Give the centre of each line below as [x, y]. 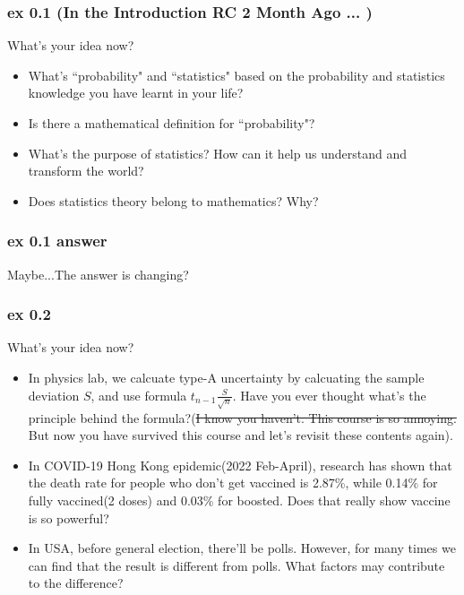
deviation [54, 395]
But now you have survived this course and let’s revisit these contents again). [241, 435]
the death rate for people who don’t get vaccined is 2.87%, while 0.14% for [233, 483]
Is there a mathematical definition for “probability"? [172, 123]
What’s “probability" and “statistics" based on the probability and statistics [236, 75]
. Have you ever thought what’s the [329, 395]
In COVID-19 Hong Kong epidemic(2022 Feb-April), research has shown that [240, 465]
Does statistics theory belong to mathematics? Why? [173, 200]
